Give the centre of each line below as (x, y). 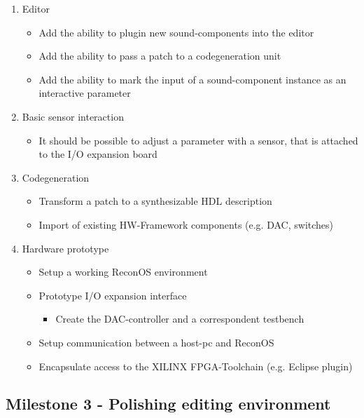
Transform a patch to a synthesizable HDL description (155, 201)
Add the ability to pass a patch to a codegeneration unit (160, 56)
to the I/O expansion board (98, 154)
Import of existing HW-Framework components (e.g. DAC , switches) (186, 224)
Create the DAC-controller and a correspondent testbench (180, 319)
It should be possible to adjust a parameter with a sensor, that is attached (198, 140)
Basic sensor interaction (73, 116)
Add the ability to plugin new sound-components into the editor (176, 32)
